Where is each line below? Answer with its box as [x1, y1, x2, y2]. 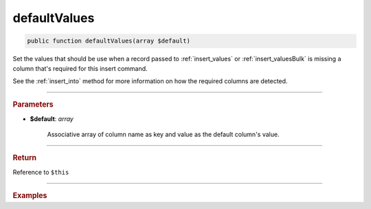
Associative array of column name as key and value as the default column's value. [47, 130, 280, 138]
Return [12, 153, 37, 163]
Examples [12, 191, 47, 200]
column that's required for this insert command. [12, 64, 148, 72]
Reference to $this [12, 168, 69, 176]
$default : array [30, 114, 74, 123]
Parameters [12, 100, 54, 109]
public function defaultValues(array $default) [27, 37, 190, 45]
